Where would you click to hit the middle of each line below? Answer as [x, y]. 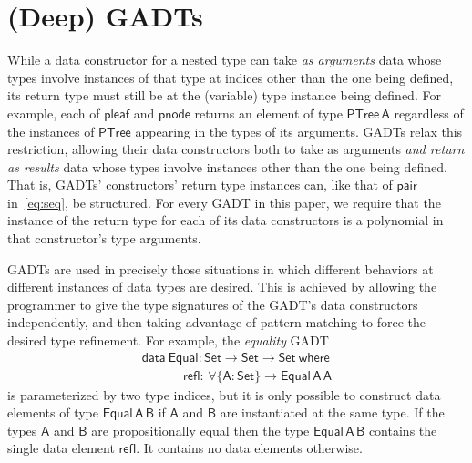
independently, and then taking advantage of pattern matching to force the [217, 322]
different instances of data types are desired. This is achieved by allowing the [222, 287]
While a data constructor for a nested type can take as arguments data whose [225, 60]
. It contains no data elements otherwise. [249, 448]
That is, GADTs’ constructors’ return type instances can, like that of [200, 185]
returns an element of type [268, 113]
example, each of [54, 113]
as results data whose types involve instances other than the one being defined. [227, 166]
